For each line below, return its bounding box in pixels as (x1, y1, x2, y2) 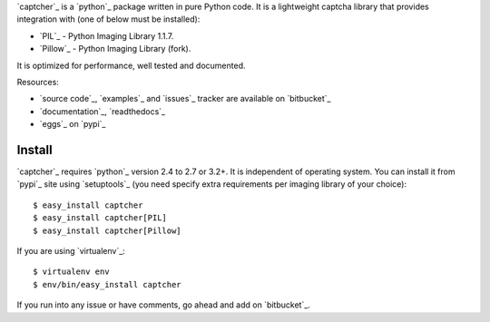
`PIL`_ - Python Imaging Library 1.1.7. (39, 30, 174, 41)
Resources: (16, 76, 59, 87)
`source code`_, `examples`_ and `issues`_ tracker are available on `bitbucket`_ (39, 93, 331, 104)
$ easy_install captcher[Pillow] (33, 225, 181, 236)
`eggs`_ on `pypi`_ (39, 119, 106, 130)
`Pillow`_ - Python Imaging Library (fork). (39, 44, 191, 54)
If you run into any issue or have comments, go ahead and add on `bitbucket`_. (16, 299, 310, 310)
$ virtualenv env (33, 267, 110, 277)
